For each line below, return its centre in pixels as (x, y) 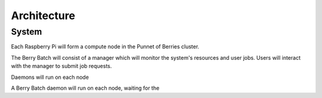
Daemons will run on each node (50, 77)
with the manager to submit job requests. (61, 66)
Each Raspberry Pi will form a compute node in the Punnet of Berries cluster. (105, 47)
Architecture (43, 16)
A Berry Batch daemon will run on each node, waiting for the (85, 88)
